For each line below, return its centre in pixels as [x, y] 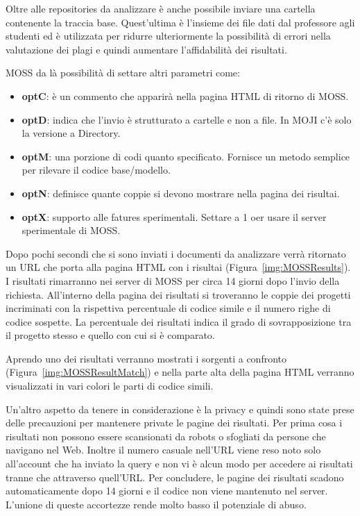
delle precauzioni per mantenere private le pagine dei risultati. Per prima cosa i [174, 423]
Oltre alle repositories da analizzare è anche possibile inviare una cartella [161, 8]
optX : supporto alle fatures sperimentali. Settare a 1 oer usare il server [174, 216]
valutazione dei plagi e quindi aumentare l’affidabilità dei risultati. [146, 49]
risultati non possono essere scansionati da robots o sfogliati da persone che [166, 436]
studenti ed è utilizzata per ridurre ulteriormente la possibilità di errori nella [168, 36]
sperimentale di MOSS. [71, 230]
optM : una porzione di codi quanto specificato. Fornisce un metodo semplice [186, 156]
